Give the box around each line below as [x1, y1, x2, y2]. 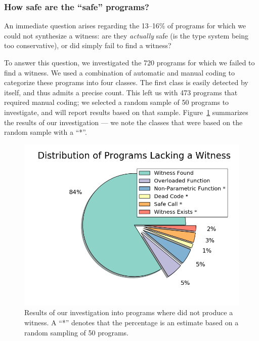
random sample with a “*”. [4, 127, 87, 137]
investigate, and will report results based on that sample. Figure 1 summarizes [4, 106, 248, 117]
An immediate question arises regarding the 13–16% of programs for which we [4, 20, 246, 31]
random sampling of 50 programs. [24, 327, 129, 337]
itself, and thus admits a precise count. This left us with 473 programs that [4, 87, 238, 97]
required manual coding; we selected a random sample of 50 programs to [4, 97, 229, 107]
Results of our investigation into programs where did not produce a [24, 307, 233, 318]
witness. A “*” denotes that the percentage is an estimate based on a [24, 317, 239, 327]
